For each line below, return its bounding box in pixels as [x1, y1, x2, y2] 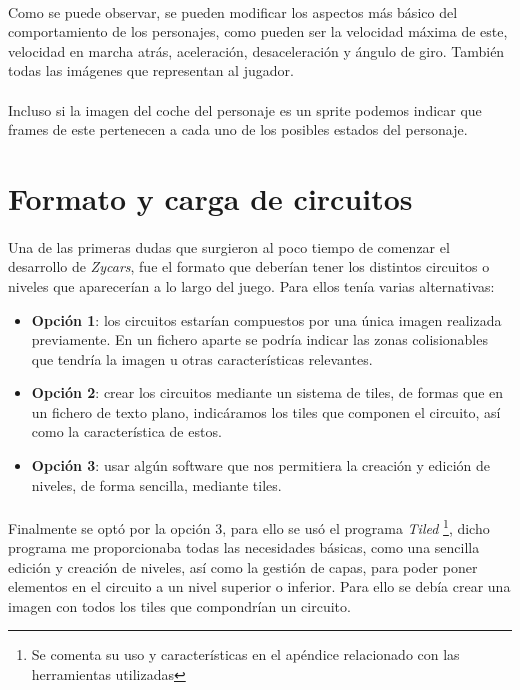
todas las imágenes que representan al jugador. [8, 60, 294, 81]
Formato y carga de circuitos [8, 177, 413, 218]
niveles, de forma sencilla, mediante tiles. [31, 474, 282, 495]
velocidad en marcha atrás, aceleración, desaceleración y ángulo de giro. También [8, 40, 505, 61]
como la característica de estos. [31, 421, 222, 442]
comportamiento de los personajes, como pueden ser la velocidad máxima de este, [8, 21, 508, 42]
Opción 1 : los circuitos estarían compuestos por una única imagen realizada [31, 309, 502, 330]
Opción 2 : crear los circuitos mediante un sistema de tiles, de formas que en [31, 382, 504, 403]
